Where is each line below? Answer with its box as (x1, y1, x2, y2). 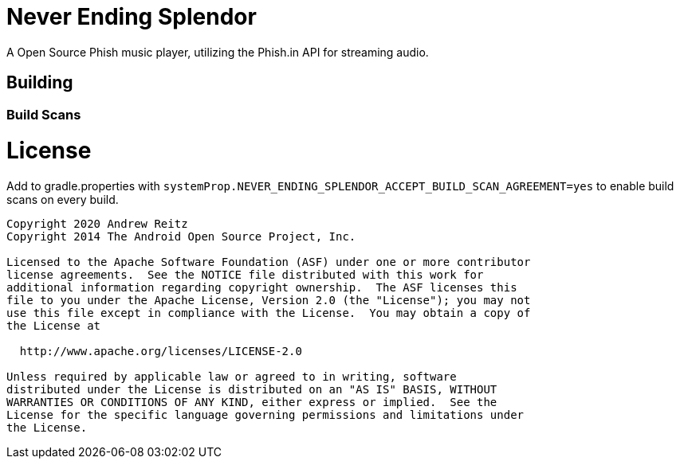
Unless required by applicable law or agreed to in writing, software (6, 370, 457, 384)
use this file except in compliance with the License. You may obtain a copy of (6, 307, 531, 320)
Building (6, 72, 73, 93)
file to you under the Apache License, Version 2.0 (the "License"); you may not (6, 294, 531, 307)
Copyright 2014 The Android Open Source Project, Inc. (6, 230, 356, 244)
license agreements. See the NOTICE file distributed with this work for (6, 268, 484, 282)
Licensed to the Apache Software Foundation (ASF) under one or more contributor (6, 256, 531, 269)
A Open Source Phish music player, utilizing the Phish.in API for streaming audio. (6, 45, 429, 59)
